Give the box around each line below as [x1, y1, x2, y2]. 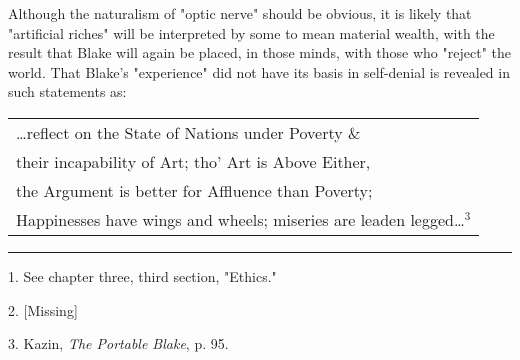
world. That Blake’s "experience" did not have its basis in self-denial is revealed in [8, 61, 510, 82]
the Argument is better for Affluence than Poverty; [16, 178, 373, 202]
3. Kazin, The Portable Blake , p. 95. [8, 333, 229, 354]
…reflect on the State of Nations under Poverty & [16, 120, 361, 144]
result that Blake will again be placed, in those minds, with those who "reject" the [8, 42, 511, 63]
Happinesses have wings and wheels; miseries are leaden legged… [16, 207, 465, 231]
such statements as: [8, 81, 127, 102]
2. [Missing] [8, 299, 78, 320]
